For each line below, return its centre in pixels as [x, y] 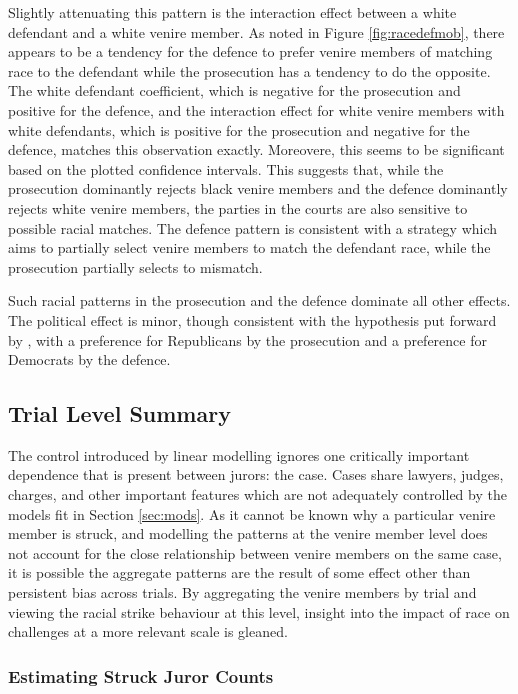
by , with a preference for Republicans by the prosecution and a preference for [247, 339]
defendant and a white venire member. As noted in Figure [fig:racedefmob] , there [256, 31]
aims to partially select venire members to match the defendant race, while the [249, 247]
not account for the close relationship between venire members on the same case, [255, 552]
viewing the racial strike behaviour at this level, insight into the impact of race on [259, 611]
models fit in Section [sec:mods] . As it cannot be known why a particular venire [252, 513]
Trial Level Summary [119, 413]
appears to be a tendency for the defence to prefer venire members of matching [250, 51]
